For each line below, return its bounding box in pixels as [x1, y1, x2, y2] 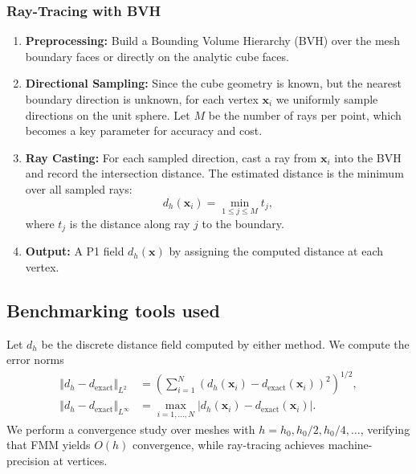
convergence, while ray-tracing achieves [133, 436, 325, 453]
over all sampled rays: [25, 180, 133, 197]
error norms [6, 351, 64, 368]
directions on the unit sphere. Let [25, 106, 190, 123]
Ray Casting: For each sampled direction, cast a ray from [25, 149, 317, 165]
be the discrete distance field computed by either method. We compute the [41, 335, 410, 352]
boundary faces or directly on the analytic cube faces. [25, 47, 289, 64]
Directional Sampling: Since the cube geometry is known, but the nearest [25, 75, 402, 92]
